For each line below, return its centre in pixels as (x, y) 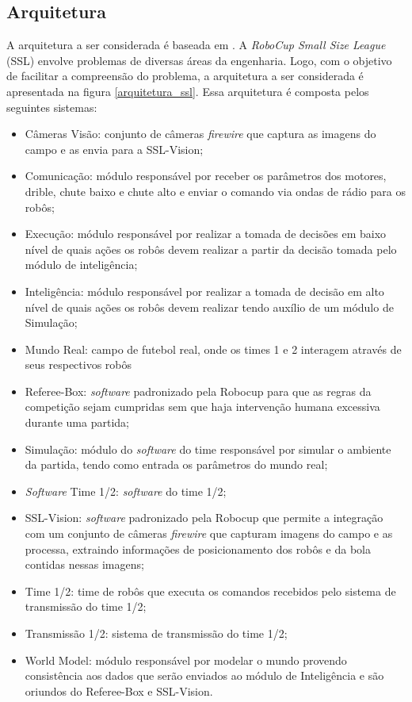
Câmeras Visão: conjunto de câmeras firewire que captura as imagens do (200, 134)
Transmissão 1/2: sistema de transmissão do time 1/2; (156, 633)
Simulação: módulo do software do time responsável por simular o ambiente (208, 449)
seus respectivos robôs (78, 364)
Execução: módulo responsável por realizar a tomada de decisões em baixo (206, 234)
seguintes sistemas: (52, 107)
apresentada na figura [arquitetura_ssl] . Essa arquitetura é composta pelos (188, 91)
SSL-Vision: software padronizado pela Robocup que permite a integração (204, 518)
